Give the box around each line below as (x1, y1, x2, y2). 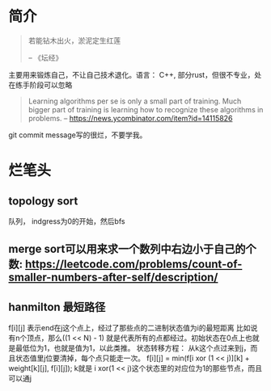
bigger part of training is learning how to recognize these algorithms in (28, 104, 264, 114)
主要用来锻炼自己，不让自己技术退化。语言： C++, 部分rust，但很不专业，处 (8, 69, 262, 79)
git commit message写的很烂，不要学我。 (8, 130, 147, 140)
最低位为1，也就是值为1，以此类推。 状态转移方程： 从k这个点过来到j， (15, 343, 251, 353)
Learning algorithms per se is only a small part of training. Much (28, 96, 242, 106)
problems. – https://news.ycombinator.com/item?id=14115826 (28, 113, 233, 123)
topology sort (8, 194, 78, 208)
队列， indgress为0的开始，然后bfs (8, 216, 125, 226)
